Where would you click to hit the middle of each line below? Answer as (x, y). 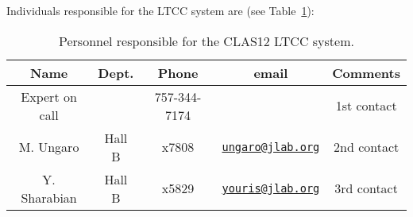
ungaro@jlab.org (271, 147)
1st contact (366, 106)
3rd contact (366, 188)
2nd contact (367, 147)
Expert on (49, 96)
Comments (366, 72)
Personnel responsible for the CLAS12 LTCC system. (206, 41)
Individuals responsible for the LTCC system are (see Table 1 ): (160, 10)
